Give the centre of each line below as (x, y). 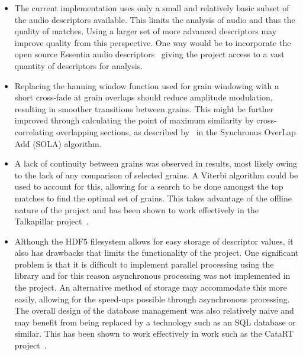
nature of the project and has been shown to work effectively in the (136, 209)
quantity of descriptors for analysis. (79, 65)
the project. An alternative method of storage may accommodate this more (151, 287)
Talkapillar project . (51, 221)
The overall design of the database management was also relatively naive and (154, 310)
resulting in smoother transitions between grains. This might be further (144, 108)
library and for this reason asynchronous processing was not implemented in (152, 276)
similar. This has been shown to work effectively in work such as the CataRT (154, 333)
